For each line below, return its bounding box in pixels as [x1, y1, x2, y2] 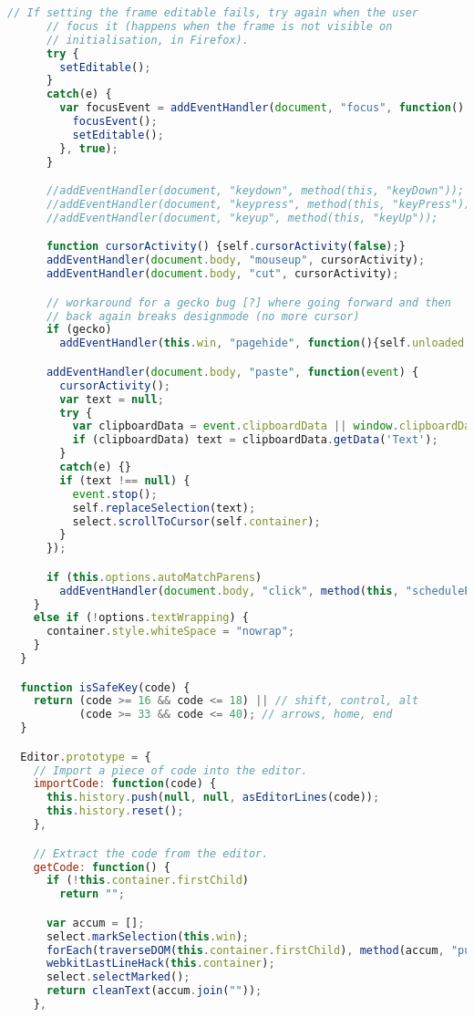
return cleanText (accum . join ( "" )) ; [46, 984, 263, 998]
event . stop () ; [72, 487, 158, 501]
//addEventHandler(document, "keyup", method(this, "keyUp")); [46, 211, 438, 224]
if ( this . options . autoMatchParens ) [46, 570, 263, 584]
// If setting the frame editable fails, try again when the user [7, 6, 419, 19]
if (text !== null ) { [59, 473, 191, 487]
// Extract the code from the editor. [33, 846, 269, 860]
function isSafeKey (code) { [20, 680, 191, 694]
